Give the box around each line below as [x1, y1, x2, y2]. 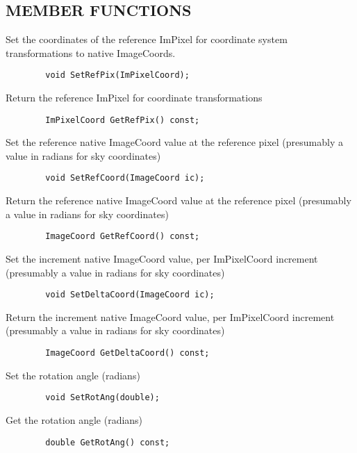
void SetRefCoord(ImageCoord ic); [45, 173, 205, 183]
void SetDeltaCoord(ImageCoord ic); [45, 290, 215, 300]
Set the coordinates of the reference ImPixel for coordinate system [6, 32, 288, 47]
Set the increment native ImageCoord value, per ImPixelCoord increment [6, 251, 318, 265]
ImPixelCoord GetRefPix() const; [45, 115, 200, 125]
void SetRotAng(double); [45, 393, 160, 403]
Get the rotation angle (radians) [6, 412, 143, 427]
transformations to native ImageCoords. [6, 45, 176, 60]
